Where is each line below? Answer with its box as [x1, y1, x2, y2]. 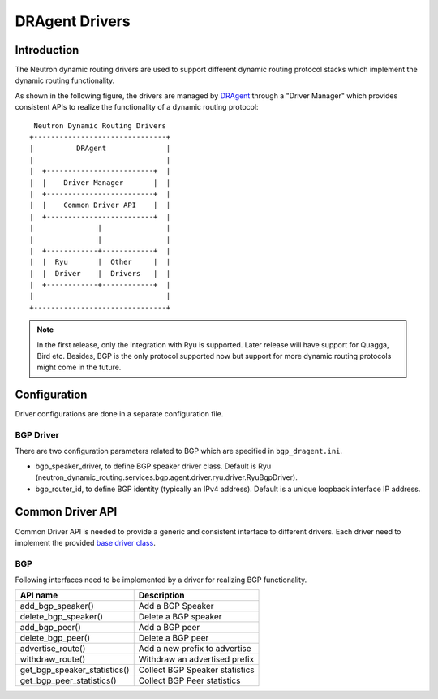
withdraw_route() [19, 654, 86, 665]
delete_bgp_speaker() [19, 611, 104, 623]
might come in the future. [36, 362, 122, 373]
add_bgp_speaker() [19, 601, 95, 612]
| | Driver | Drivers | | [29, 269, 171, 278]
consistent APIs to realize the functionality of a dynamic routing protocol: [15, 102, 259, 112]
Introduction [15, 43, 79, 57]
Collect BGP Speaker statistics [138, 664, 255, 675]
